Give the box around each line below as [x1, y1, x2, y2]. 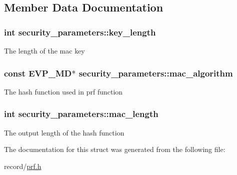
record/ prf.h [4, 160, 41, 171]
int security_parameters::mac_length [4, 107, 158, 120]
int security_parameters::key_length [4, 25, 156, 38]
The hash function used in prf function [4, 86, 123, 96]
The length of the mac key [4, 45, 85, 55]
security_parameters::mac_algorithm [78, 66, 233, 79]
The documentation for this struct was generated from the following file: [4, 144, 225, 154]
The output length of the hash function [4, 127, 124, 137]
